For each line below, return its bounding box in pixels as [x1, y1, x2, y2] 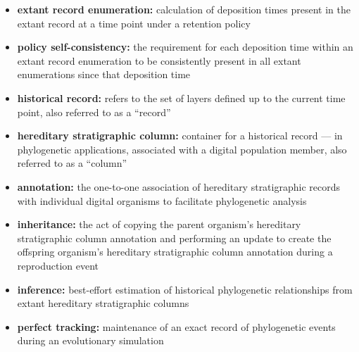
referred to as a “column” [17, 156, 127, 170]
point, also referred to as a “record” [17, 104, 171, 119]
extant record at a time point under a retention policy [17, 15, 251, 30]
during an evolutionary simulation [17, 333, 164, 348]
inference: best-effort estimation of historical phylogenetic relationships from [17, 282, 353, 296]
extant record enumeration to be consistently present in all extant [17, 53, 301, 68]
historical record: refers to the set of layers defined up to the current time [17, 90, 346, 105]
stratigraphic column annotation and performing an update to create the [17, 230, 332, 245]
